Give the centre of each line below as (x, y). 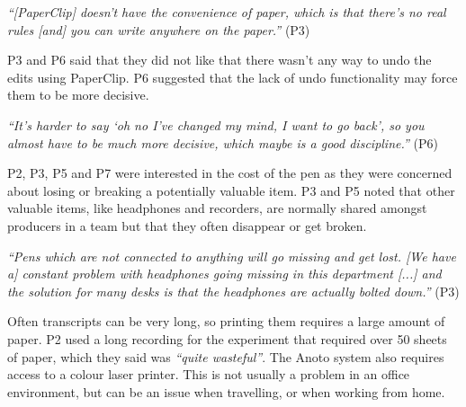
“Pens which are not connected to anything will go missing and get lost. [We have (232, 256)
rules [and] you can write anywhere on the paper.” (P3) (159, 29)
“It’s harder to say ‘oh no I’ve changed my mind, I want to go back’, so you (216, 124)
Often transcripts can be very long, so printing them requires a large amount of (226, 321)
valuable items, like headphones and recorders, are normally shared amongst (217, 208)
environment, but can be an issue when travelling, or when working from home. (226, 391)
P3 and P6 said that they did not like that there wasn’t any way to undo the (220, 60)
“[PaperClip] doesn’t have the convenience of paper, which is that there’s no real (227, 12)
